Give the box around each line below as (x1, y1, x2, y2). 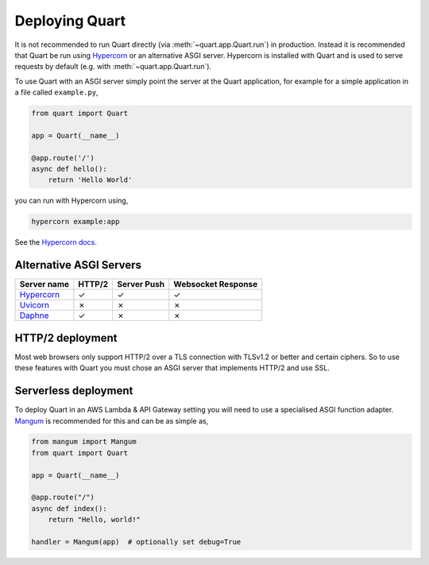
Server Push (116, 279, 165, 290)
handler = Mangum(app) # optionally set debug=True (31, 537, 242, 546)
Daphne (19, 310, 49, 321)
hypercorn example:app (31, 217, 120, 226)
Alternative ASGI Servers (14, 258, 142, 272)
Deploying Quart (14, 12, 126, 29)
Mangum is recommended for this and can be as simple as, (14, 416, 209, 425)
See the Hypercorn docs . (14, 238, 97, 247)
